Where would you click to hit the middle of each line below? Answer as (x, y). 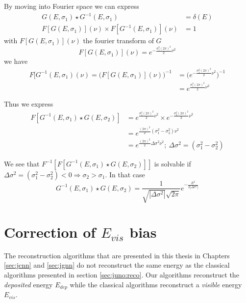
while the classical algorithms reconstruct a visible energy (156, 284)
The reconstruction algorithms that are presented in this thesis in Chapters (117, 255)
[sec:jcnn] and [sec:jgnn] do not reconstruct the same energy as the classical (117, 265)
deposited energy (28, 284)
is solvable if (172, 163)
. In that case (125, 174)
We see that (22, 163)
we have (16, 61)
